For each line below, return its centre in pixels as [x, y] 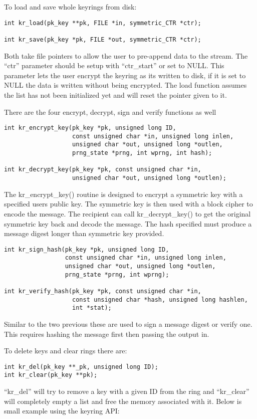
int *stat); [92, 308]
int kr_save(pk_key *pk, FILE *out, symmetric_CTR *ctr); [103, 39]
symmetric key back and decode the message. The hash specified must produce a [128, 223]
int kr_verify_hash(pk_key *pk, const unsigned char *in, [103, 291]
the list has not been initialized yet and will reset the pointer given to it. [115, 94]
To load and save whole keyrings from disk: [70, 7]
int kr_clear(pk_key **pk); [51, 375]
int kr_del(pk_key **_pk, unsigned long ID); [81, 367]
